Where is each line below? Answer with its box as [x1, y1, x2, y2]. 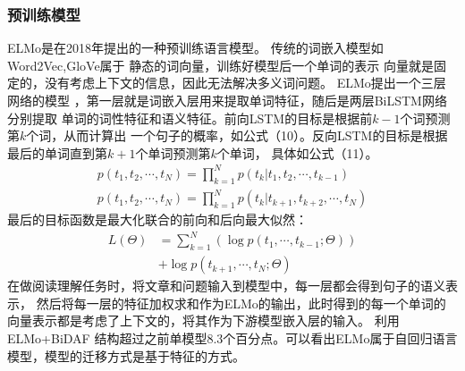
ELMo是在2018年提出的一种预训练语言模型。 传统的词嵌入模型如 [7, 38, 384, 57]
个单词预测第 [135, 143, 211, 162]
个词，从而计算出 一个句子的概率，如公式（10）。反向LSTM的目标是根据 [26, 126, 448, 145]
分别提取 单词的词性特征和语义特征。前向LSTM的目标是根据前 [7, 108, 373, 127]
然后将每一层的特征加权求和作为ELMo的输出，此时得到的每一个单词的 [36, 293, 446, 312]
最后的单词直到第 [7, 143, 107, 162]
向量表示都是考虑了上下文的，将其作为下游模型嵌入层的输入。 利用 [7, 311, 400, 330]
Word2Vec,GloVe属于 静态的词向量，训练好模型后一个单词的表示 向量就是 [7, 55, 434, 74]
